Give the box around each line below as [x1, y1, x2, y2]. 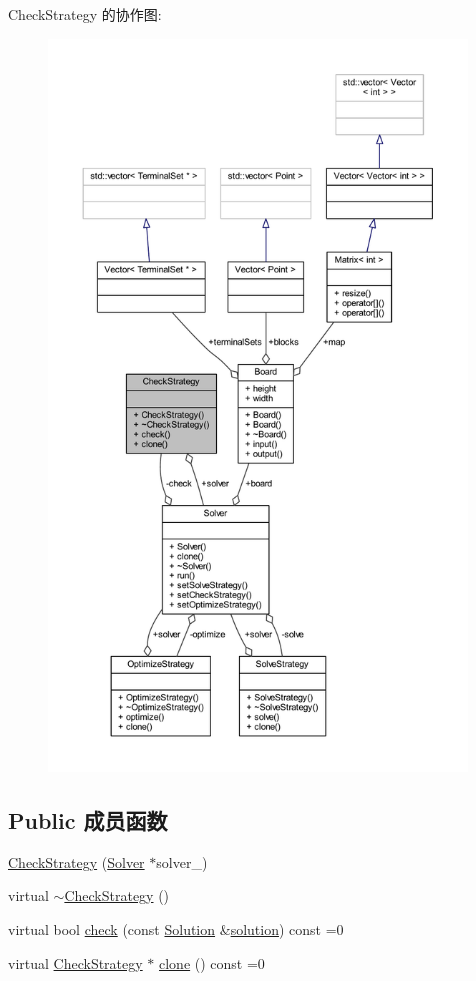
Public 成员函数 [8, 804, 168, 835]
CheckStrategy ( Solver [8, 851, 145, 872]
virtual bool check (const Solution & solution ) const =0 [8, 918, 344, 939]
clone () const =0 [159, 952, 265, 973]
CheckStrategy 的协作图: [8, 4, 162, 24]
